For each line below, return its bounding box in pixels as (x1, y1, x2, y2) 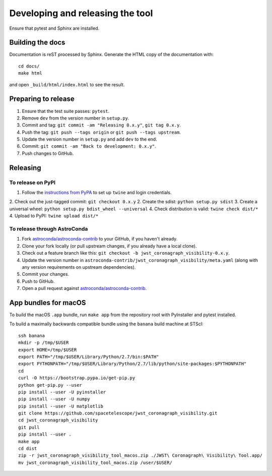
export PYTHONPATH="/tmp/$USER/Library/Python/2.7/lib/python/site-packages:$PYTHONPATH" (18, 361, 247, 367)
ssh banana (18, 333, 45, 338)
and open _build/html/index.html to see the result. (9, 81, 125, 88)
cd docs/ (18, 63, 40, 69)
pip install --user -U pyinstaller (18, 389, 106, 395)
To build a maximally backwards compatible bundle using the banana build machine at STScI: (9, 321, 203, 327)
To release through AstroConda (9, 225, 88, 232)
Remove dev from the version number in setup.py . (22, 115, 129, 121)
